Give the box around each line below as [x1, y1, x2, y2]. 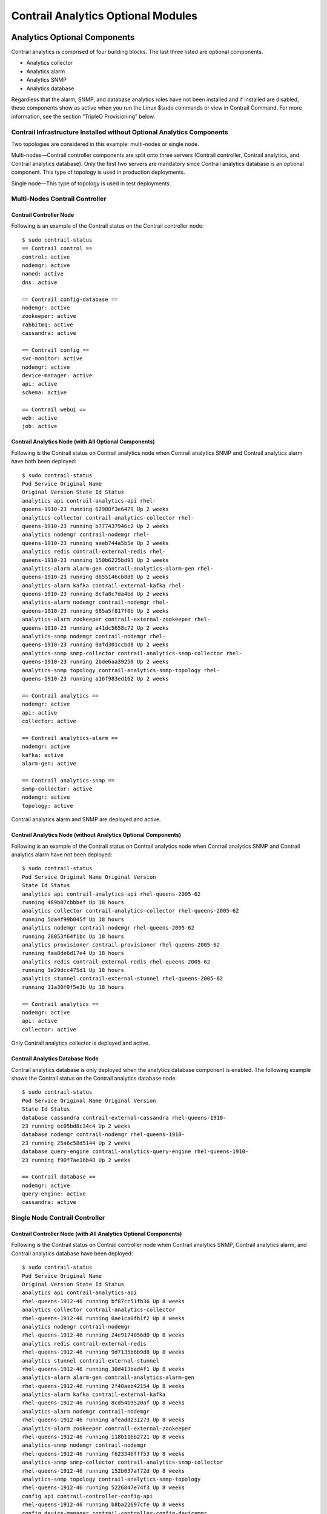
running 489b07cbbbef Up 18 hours [22, 899, 124, 905]
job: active [22, 423, 58, 430]
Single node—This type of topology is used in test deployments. [11, 179, 171, 187]
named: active [22, 270, 64, 277]
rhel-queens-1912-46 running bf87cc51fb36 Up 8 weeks [22, 1298, 185, 1304]
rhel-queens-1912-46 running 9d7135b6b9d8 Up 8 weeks [22, 1349, 185, 1356]
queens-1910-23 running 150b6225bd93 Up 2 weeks [22, 557, 169, 563]
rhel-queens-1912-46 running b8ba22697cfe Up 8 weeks [22, 1501, 185, 1508]
